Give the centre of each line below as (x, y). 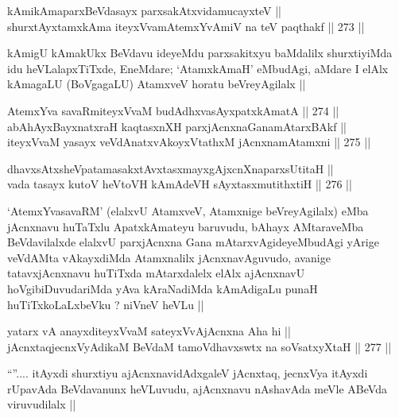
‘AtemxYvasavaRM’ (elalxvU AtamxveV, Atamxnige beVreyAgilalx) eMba (188, 210)
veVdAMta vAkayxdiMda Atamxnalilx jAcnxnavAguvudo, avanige (169, 257)
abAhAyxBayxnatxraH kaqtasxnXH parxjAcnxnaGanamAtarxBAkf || (177, 126)
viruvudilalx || (42, 404)
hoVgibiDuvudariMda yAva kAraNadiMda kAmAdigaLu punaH (163, 288)
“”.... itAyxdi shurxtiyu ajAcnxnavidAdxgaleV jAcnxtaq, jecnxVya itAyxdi (188, 373)
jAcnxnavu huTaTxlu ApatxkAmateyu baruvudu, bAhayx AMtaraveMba (186, 226)
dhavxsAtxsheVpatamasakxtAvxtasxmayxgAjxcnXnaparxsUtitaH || (170, 168)
